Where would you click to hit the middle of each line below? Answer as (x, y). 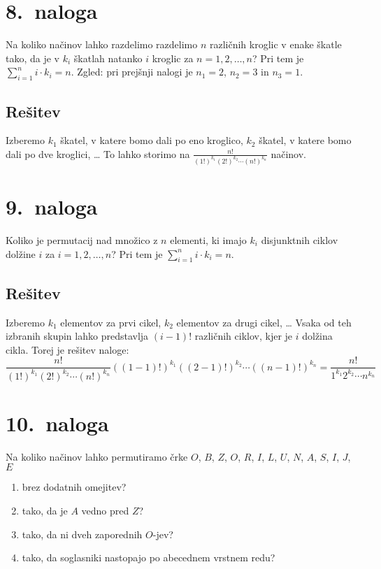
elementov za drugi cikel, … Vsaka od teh (264, 322)
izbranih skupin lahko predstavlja (77, 336)
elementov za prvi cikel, (111, 322)
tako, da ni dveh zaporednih (82, 534)
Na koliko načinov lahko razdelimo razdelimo (102, 44)
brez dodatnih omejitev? (74, 487)
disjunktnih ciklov (300, 239)
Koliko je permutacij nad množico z (82, 239)
